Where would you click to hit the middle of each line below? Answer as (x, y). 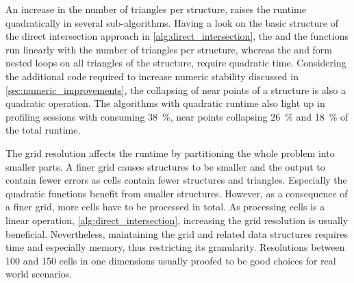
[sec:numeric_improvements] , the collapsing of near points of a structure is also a (176, 89)
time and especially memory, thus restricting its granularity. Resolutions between (175, 247)
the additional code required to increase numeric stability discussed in (152, 76)
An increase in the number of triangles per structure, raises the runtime (156, 9)
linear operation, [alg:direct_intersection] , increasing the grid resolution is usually (177, 220)
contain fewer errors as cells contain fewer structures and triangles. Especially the (176, 180)
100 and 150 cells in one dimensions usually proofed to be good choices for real (171, 260)
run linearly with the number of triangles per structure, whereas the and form (169, 49)
